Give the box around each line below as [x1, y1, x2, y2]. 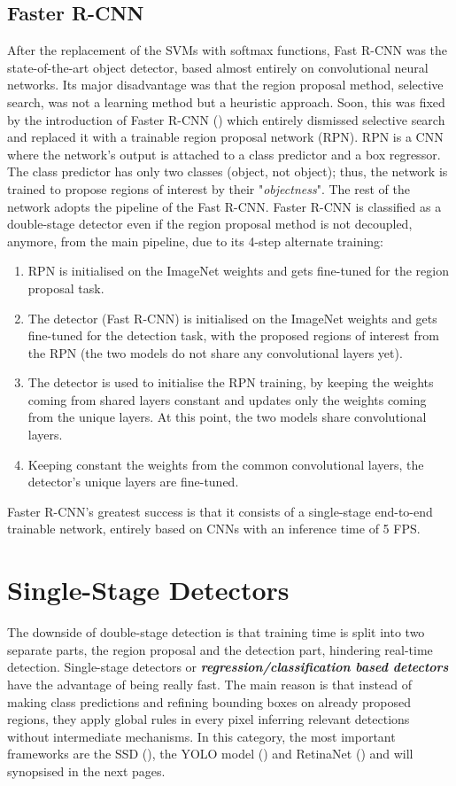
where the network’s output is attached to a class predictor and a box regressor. [7, 144, 441, 163]
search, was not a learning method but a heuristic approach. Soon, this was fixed [7, 92, 445, 111]
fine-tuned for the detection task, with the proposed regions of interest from [27, 326, 439, 345]
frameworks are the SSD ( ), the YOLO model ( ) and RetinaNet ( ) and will [7, 744, 413, 763]
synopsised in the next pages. [7, 761, 166, 780]
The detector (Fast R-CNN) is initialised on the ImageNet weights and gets [27, 308, 437, 327]
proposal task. [27, 278, 104, 297]
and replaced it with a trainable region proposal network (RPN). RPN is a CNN [7, 128, 444, 146]
